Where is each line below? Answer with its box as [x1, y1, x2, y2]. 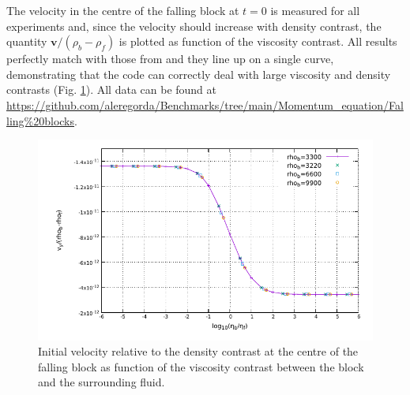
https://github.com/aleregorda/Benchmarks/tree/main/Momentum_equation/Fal [6, 96, 404, 113]
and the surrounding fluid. [38, 374, 165, 390]
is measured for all [270, 2, 360, 18]
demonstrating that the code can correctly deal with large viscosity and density [6, 65, 391, 82]
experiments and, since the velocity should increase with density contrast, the [6, 17, 382, 34]
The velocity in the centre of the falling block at [6, 2, 239, 18]
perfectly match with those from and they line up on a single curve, [6, 50, 334, 67]
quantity [6, 33, 47, 50]
